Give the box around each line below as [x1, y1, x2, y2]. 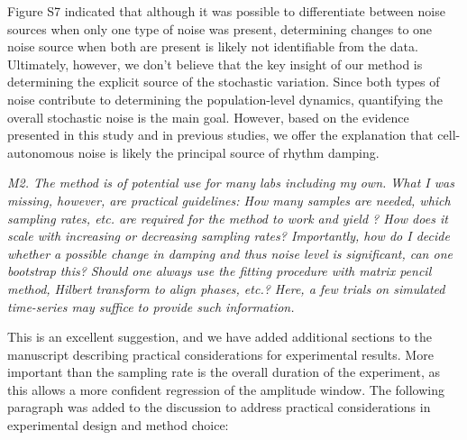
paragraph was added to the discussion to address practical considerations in [7, 398, 431, 417]
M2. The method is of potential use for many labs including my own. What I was [7, 173, 454, 192]
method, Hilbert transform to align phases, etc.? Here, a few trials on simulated [7, 279, 445, 298]
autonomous [7, 142, 74, 161]
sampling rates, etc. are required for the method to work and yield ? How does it [7, 208, 448, 227]
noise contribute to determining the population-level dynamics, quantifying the [7, 89, 443, 108]
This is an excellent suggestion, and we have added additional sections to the [7, 327, 432, 346]
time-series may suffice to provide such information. [7, 297, 295, 316]
